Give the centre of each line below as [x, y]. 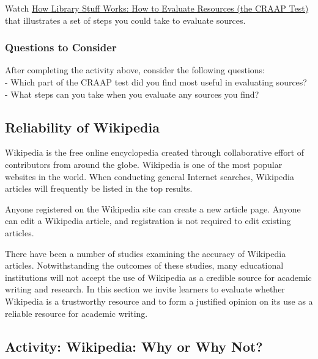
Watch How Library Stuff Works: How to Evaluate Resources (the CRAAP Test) [157, 8]
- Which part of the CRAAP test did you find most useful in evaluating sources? [156, 82]
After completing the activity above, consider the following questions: [135, 70]
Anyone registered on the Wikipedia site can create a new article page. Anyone [153, 209]
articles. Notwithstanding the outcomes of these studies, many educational [144, 265]
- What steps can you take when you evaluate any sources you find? [132, 94]
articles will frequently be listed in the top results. [99, 188]
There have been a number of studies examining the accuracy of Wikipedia [146, 253]
